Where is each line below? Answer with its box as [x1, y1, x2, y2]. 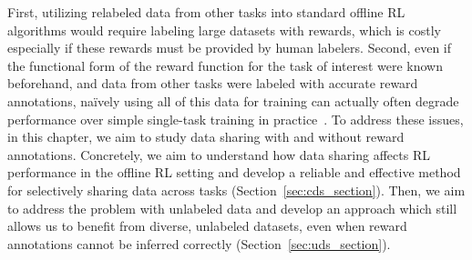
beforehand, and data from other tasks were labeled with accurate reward [7, 74, 418, 93]
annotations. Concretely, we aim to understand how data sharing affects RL [7, 145, 430, 164]
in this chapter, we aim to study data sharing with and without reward [7, 127, 405, 146]
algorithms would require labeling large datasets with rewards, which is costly [7, 20, 441, 39]
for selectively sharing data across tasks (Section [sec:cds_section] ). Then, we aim [7, 180, 466, 199]
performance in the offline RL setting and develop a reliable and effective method [7, 163, 461, 182]
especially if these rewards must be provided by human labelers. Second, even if [7, 38, 452, 57]
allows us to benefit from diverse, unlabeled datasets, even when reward [7, 216, 407, 235]
